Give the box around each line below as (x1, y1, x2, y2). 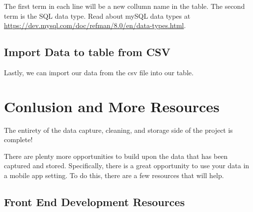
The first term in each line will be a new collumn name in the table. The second (4, 1, 245, 11)
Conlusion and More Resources (4, 96, 220, 116)
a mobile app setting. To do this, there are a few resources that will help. (4, 170, 224, 181)
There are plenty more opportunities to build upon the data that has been (4, 151, 228, 161)
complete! (4, 134, 33, 145)
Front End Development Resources (4, 194, 185, 210)
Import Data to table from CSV (4, 44, 170, 60)
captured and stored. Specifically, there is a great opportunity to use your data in (4, 160, 250, 171)
